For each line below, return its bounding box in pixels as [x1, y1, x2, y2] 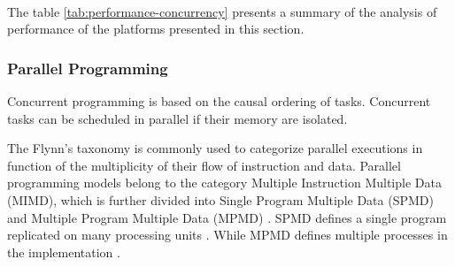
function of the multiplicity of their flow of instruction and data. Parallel [7, 156, 401, 174]
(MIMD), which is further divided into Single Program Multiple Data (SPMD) [7, 190, 434, 209]
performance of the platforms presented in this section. [7, 19, 305, 38]
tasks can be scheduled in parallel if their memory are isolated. [7, 109, 348, 127]
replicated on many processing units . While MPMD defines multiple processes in [7, 225, 448, 244]
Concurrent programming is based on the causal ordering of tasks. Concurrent [7, 92, 431, 110]
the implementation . [7, 242, 120, 261]
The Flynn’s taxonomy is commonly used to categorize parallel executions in [7, 139, 423, 157]
